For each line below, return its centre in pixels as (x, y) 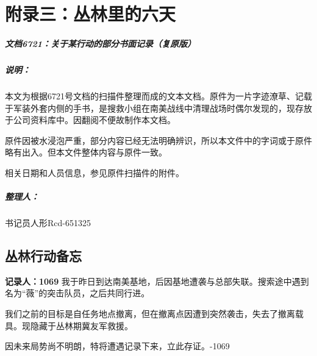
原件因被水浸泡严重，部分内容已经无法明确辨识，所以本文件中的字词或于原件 (158, 140)
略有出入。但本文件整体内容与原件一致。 (86, 152)
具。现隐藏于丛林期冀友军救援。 (69, 325)
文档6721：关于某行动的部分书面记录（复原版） (101, 43)
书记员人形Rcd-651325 (48, 223)
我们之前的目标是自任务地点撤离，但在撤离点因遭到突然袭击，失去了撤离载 (154, 314)
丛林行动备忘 (43, 256)
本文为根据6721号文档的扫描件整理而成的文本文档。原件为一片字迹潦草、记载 (158, 95)
